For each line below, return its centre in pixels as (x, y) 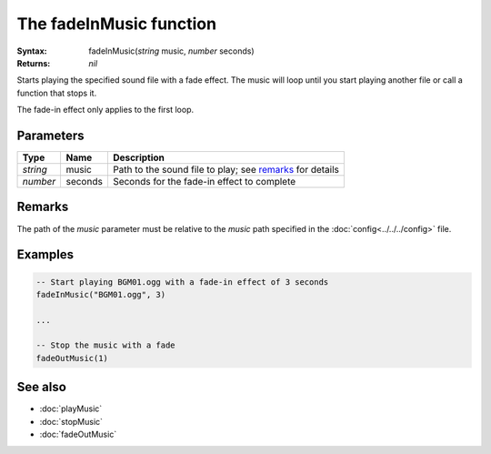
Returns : (34, 63)
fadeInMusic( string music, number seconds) (171, 51)
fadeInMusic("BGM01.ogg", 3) (101, 294)
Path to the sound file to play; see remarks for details (226, 170)
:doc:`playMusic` (71, 409)
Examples (45, 255)
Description (139, 157)
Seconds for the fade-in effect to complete (204, 182)
